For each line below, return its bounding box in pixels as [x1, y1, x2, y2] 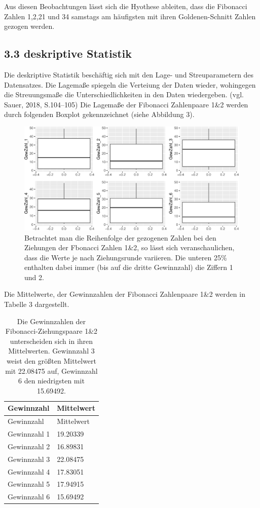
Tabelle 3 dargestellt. [4, 299, 69, 309]
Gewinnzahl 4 [8, 466, 50, 477]
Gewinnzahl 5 [8, 479, 50, 489]
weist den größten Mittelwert [6, 356, 96, 366]
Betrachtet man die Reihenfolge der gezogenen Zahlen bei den [24, 232, 216, 243]
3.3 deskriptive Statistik [4, 46, 132, 61]
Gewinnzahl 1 [8, 428, 50, 439]
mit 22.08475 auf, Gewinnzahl [5, 365, 98, 376]
